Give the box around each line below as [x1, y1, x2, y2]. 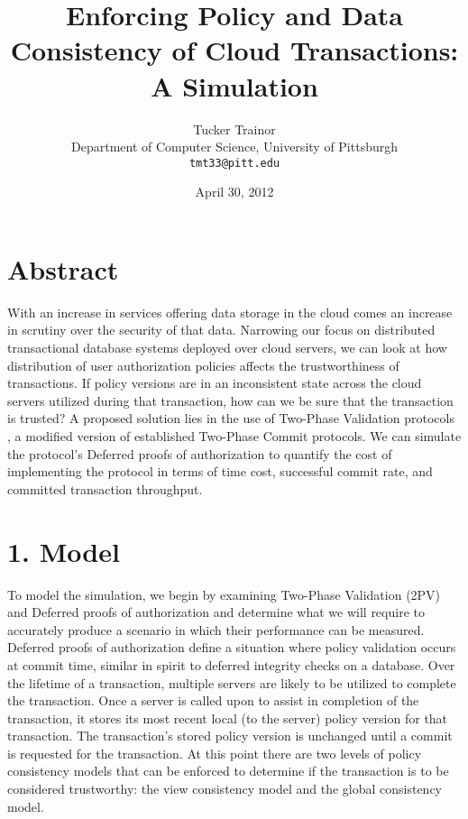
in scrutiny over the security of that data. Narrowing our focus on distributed [7, 320, 436, 339]
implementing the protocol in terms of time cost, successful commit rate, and [7, 462, 433, 481]
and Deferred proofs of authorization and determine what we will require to [7, 603, 425, 621]
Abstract [7, 250, 119, 287]
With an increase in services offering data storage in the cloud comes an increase [7, 302, 453, 321]
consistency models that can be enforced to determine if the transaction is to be [7, 761, 449, 780]
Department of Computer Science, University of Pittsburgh [71, 137, 398, 156]
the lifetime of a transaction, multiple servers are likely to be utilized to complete [7, 673, 456, 692]
